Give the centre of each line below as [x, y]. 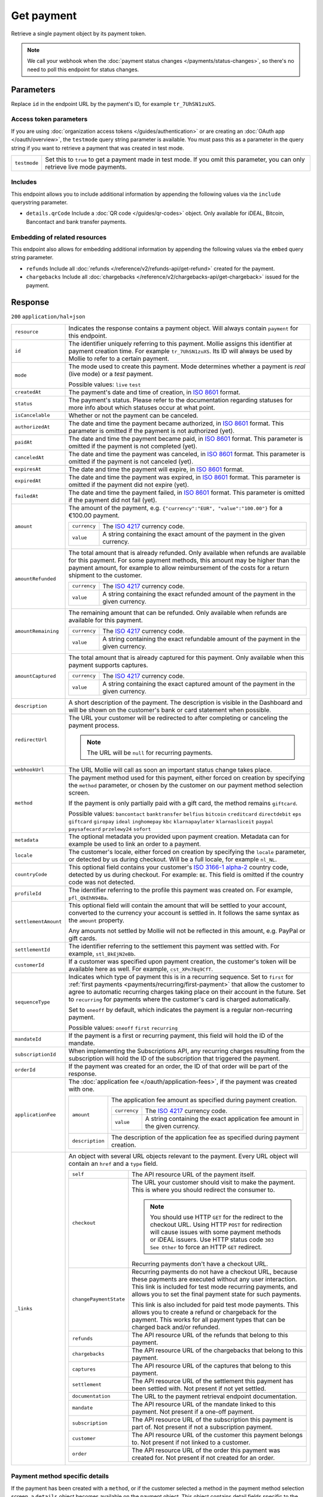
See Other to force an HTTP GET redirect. [206, 1247]
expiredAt [28, 481]
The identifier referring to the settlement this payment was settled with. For [174, 946]
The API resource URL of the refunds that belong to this [210, 1335]
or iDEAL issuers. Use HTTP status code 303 [212, 1240]
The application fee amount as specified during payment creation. [204, 1100]
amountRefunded [35, 579]
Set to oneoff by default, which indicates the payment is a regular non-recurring [181, 1010]
